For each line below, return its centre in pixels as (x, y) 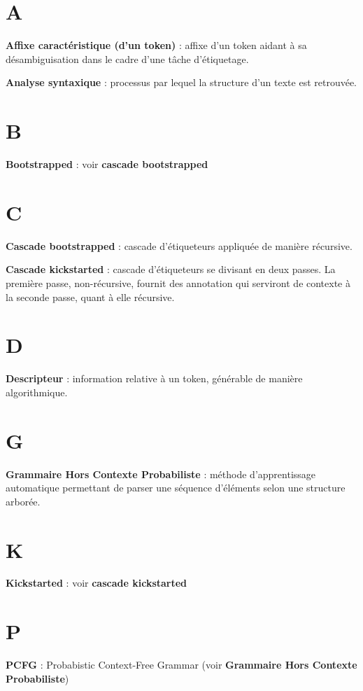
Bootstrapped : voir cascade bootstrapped (107, 164)
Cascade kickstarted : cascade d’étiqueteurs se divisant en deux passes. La (171, 269)
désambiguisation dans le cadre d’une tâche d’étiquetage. (127, 58)
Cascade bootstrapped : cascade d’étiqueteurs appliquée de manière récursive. (179, 245)
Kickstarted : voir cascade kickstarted (97, 583)
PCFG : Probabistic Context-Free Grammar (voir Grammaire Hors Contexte (181, 665)
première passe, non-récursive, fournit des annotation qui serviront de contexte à (178, 282)
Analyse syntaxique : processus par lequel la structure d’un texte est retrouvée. (181, 82)
